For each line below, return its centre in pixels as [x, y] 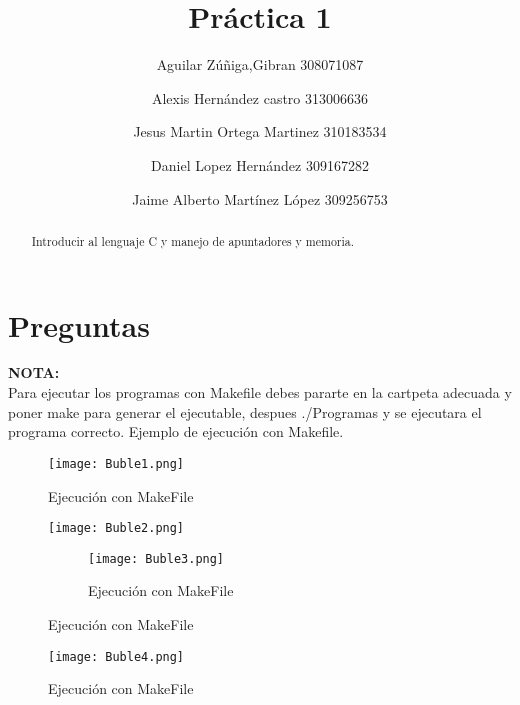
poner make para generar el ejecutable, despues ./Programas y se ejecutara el [245, 411]
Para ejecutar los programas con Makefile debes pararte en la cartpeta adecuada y [260, 392]
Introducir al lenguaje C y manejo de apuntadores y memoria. [193, 240]
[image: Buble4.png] [116, 656]
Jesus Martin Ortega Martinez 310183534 [260, 131]
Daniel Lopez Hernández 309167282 [260, 164]
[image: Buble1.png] [116, 463]
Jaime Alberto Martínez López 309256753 [260, 198]
